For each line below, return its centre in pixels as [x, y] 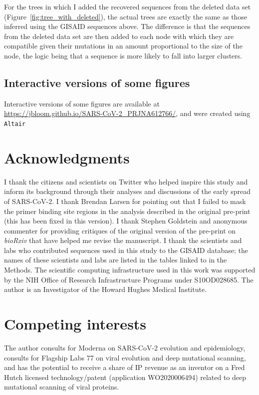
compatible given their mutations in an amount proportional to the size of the [123, 46]
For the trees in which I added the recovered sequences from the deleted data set [128, 6]
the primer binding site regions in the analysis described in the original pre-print [127, 211]
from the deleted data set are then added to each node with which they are [119, 36]
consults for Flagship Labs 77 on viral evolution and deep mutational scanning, [125, 357]
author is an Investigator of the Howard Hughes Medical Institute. [106, 289]
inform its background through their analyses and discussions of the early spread [128, 191]
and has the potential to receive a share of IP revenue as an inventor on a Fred [125, 367]
